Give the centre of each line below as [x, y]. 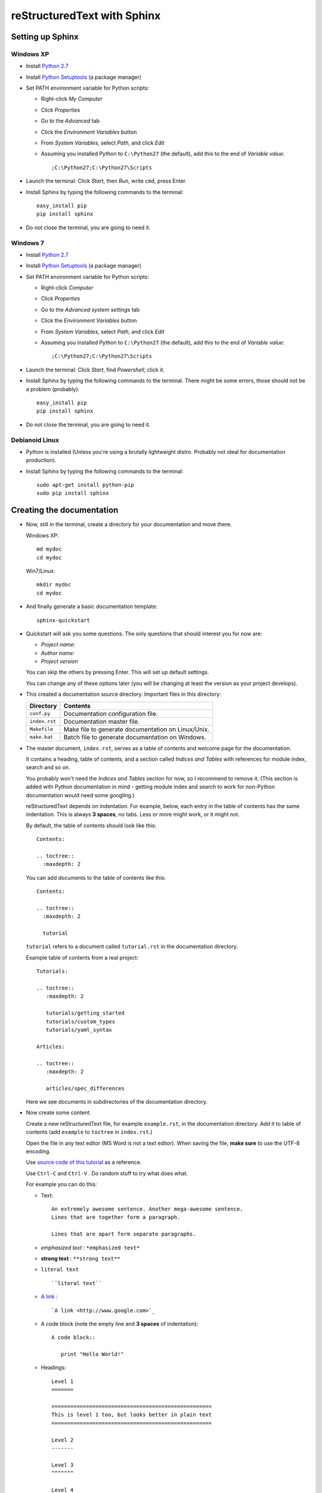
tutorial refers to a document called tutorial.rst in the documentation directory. [132, 947]
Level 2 [63, 1440]
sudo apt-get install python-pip [85, 485]
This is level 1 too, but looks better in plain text [131, 1415]
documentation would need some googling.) [80, 795]
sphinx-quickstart [64, 620]
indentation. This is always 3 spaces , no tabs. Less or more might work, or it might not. [133, 815]
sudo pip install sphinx [73, 493]
